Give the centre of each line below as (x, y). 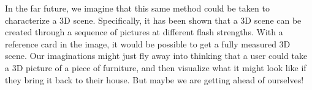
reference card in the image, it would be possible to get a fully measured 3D (148, 43)
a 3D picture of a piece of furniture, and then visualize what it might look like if (156, 67)
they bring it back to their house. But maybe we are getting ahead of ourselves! (154, 79)
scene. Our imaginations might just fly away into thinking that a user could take (156, 56)
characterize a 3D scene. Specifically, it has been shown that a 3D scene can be (153, 20)
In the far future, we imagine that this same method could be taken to (137, 8)
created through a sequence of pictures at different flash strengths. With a (144, 32)
